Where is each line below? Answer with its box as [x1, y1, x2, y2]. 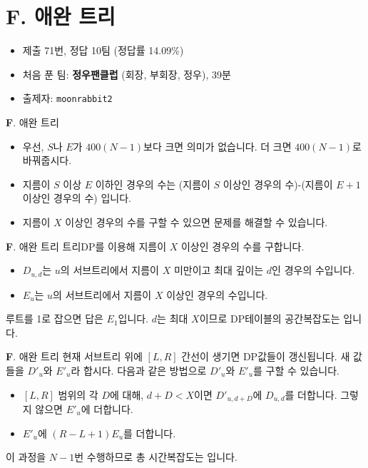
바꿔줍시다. [22, 153, 72, 168]
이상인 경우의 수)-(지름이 [223, 176, 333, 191]
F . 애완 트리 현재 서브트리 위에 [6, 349, 143, 364]
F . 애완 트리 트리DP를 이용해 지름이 [6, 238, 167, 253]
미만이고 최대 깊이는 [173, 263, 264, 278]
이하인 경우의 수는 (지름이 [95, 176, 210, 191]
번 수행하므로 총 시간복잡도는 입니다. [74, 449, 237, 464]
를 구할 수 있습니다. [253, 362, 339, 377]
